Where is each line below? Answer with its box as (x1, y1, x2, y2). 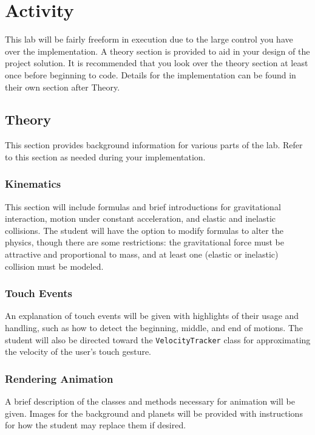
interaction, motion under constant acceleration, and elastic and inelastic (5, 212, 276, 225)
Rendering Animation (5, 371, 113, 386)
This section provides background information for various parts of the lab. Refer (5, 139, 303, 151)
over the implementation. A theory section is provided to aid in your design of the (5, 44, 310, 57)
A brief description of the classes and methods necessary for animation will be (5, 395, 295, 408)
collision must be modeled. (5, 259, 104, 272)
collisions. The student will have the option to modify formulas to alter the (5, 224, 283, 236)
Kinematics (5, 176, 61, 191)
